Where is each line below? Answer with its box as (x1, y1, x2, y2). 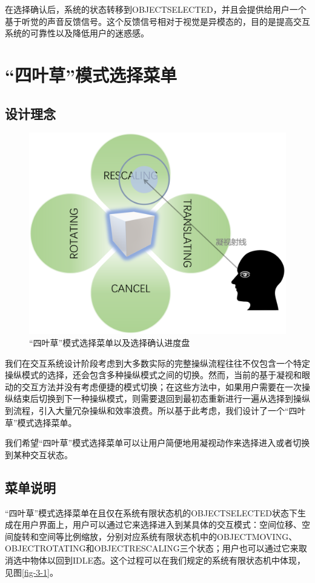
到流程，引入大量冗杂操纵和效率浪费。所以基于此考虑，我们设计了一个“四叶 (5, 404, 306, 416)
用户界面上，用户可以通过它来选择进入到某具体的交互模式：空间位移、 (21, 518, 302, 531)
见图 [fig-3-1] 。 (5, 565, 58, 578)
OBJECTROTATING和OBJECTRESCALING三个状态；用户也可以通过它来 (5, 542, 299, 555)
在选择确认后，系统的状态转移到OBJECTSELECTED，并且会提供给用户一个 (5, 3, 307, 15)
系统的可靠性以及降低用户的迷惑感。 (5, 27, 149, 39)
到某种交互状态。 (5, 448, 73, 461)
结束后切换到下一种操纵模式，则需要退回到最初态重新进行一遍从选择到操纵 (13, 392, 310, 405)
